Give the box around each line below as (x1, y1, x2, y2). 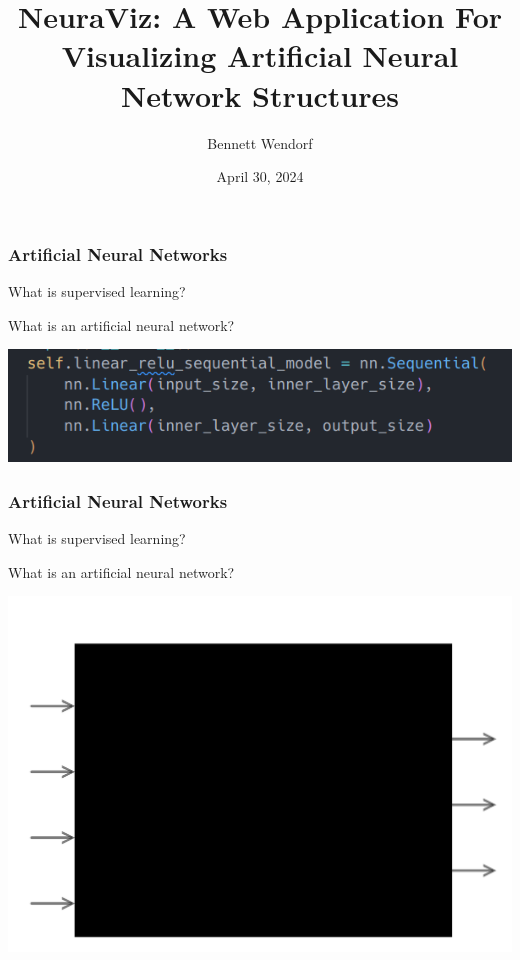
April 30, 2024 (216, 166, 304, 187)
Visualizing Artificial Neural (61, 35, 459, 76)
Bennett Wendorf (207, 132, 313, 153)
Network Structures (120, 74, 400, 115)
